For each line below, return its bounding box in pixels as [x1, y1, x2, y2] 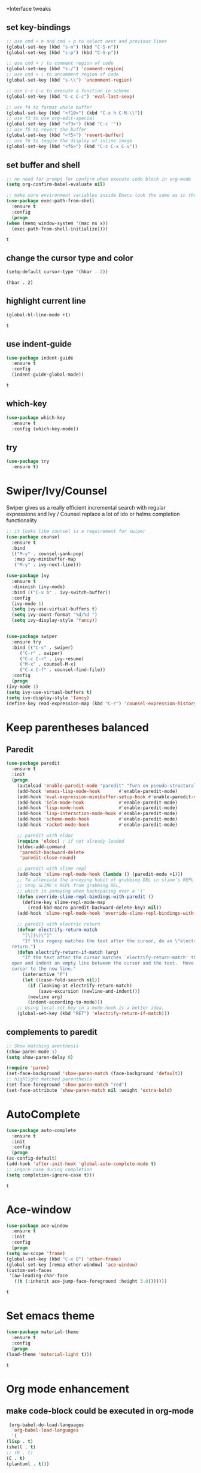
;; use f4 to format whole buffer [6, 104, 93, 110]
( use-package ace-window [6, 1223, 68, 1229]
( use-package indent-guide [6, 355, 74, 361]
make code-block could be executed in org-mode [6, 1406, 194, 1416]
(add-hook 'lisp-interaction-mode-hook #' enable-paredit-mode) [17, 810, 178, 817]
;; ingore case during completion [6, 1166, 93, 1172]
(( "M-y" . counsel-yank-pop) [11, 550, 84, 557]
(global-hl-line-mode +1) [6, 312, 71, 318]
